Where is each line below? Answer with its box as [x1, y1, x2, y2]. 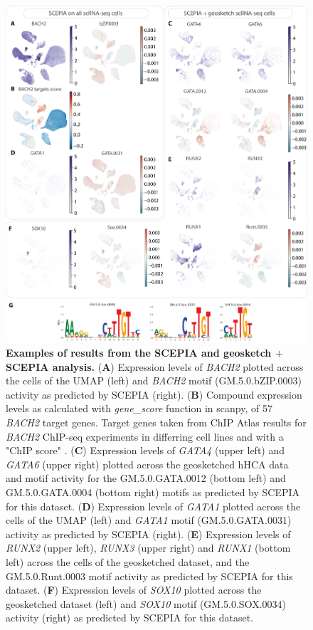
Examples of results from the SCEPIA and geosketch [6, 345, 272, 360]
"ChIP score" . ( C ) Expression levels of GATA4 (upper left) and [6, 443, 285, 458]
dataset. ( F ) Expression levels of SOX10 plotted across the [6, 582, 262, 597]
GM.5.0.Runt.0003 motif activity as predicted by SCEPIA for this [6, 568, 293, 583]
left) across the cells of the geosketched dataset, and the [6, 554, 250, 569]
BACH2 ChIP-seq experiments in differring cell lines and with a [6, 429, 284, 443]
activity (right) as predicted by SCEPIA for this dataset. [6, 610, 254, 625]
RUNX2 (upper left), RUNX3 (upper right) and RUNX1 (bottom [6, 540, 291, 555]
